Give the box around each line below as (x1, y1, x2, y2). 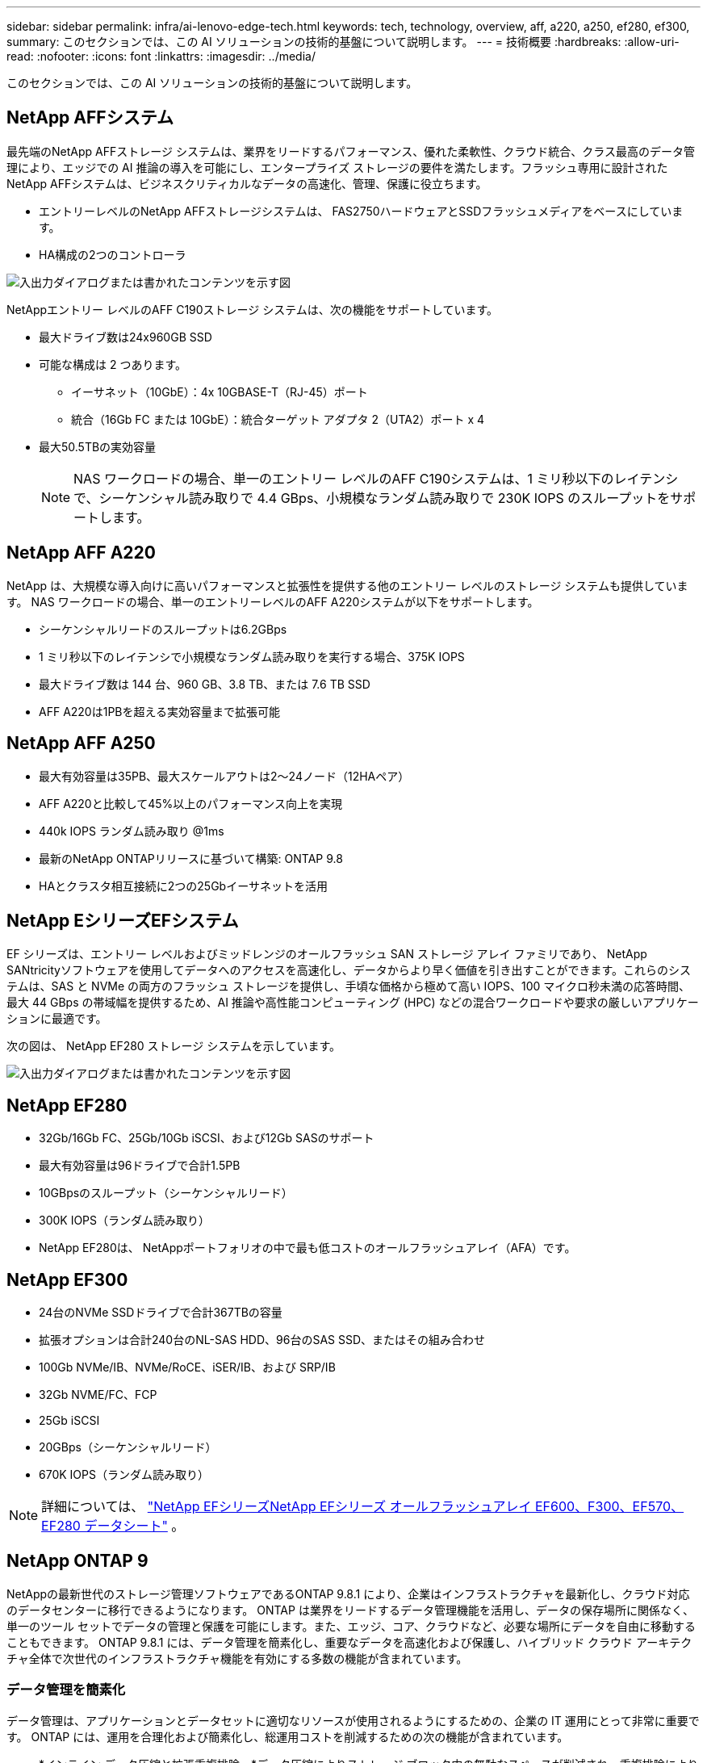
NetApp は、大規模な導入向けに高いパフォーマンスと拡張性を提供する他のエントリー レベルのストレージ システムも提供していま (6, 578, 688, 593)
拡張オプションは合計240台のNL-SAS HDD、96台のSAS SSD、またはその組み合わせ (39, 1333, 486, 1347)
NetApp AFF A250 (6, 733, 156, 754)
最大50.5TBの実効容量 (39, 439, 157, 454)
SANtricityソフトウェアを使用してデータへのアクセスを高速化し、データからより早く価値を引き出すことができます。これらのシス (6, 963, 692, 978)
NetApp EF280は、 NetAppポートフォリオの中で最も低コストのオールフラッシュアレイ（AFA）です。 (39, 1241, 576, 1255)
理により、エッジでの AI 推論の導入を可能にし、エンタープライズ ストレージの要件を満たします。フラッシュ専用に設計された (6, 160, 668, 174)
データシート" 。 (84, 1518, 185, 1535)
